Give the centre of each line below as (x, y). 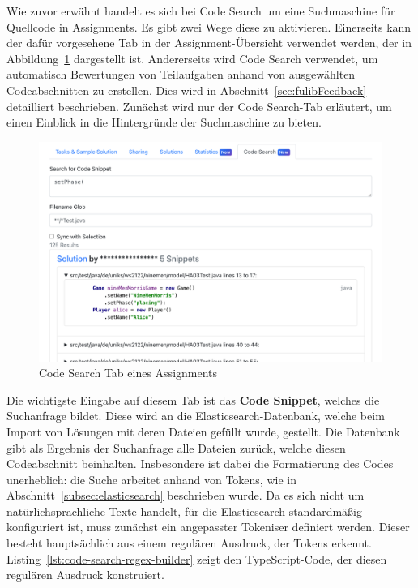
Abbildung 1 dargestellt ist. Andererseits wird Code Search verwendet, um (192, 58)
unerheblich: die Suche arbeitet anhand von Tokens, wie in (151, 479)
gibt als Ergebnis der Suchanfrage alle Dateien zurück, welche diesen (176, 447)
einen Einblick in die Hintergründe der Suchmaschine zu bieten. (164, 122)
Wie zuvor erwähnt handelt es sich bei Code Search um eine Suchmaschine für (201, 11)
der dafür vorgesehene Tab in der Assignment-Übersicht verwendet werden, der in (209, 43)
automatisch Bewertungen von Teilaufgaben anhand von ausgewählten (181, 74)
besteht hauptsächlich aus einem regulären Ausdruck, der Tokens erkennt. (189, 543)
